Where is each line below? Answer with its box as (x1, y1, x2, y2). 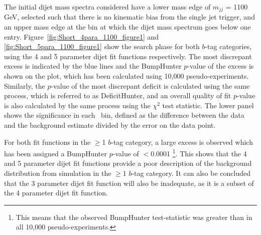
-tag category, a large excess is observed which (111, 136, 253, 147)
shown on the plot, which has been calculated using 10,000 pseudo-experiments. (4, 71, 249, 81)
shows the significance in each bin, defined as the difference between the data (4, 110, 244, 120)
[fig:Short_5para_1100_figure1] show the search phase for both (4, 41, 200, 52)
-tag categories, (205, 41, 252, 52)
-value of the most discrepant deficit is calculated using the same (51, 80, 250, 91)
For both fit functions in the (4, 136, 91, 147)
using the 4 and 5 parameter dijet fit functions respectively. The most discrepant (4, 51, 252, 61)
